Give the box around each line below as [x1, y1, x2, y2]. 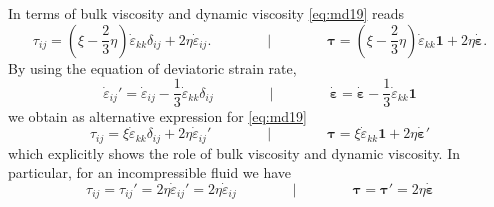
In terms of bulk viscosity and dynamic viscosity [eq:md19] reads [8, 3, 405, 23]
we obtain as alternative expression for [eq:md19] [8, 106, 308, 127]
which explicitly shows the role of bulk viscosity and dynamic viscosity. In [8, 142, 461, 163]
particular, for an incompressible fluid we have [8, 162, 292, 183]
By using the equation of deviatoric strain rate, [8, 57, 297, 78]
